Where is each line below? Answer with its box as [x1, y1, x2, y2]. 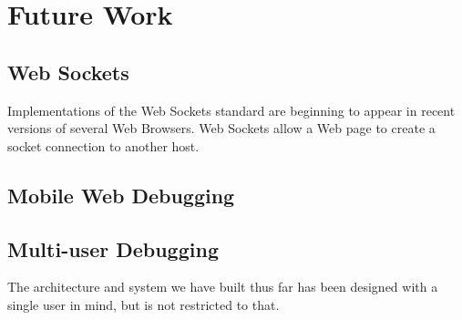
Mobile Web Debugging [7, 181, 235, 209]
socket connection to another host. [7, 136, 200, 155]
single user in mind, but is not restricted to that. [7, 294, 280, 314]
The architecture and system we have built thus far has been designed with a [7, 277, 438, 296]
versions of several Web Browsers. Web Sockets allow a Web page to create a [7, 119, 436, 138]
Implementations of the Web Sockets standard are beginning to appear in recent [7, 100, 456, 119]
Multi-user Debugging [7, 234, 219, 263]
